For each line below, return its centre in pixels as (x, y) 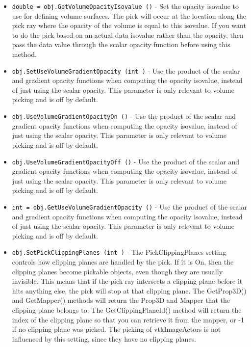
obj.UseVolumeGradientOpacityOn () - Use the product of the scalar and (124, 116)
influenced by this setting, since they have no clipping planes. (104, 338)
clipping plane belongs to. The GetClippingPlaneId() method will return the (127, 310)
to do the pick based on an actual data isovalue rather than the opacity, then (128, 35)
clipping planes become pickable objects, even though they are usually (117, 271)
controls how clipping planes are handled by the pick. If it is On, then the (123, 262)
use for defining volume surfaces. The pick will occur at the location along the (129, 15)
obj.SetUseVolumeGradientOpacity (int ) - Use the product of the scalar (126, 70)
